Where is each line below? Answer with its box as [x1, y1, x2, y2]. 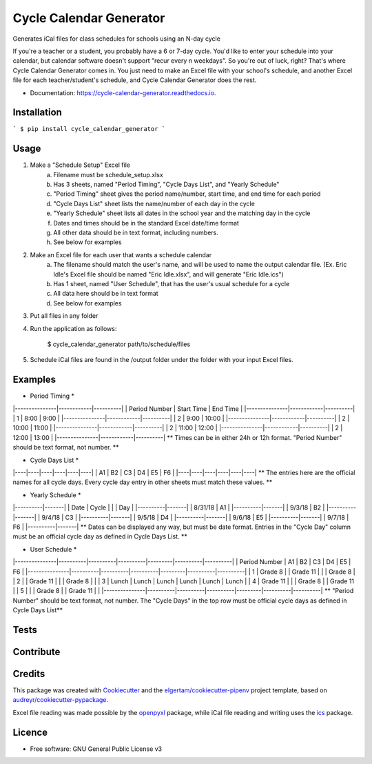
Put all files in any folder [30, 312, 99, 320]
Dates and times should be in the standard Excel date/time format [53, 219, 239, 227]
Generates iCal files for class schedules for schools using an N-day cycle [12, 34, 220, 43]
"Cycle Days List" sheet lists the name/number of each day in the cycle [53, 199, 255, 208]
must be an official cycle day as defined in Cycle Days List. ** [12, 532, 187, 541]
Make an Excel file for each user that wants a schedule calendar [30, 250, 212, 259]
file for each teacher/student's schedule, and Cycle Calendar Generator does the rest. [12, 76, 257, 84]
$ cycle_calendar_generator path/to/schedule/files [47, 340, 191, 348]
